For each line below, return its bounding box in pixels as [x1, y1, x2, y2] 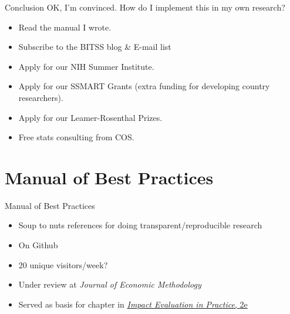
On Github [18, 239, 58, 251]
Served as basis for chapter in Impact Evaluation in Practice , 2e [18, 298, 248, 310]
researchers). [18, 91, 63, 103]
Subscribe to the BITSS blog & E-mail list [18, 40, 171, 53]
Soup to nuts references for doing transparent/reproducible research [18, 219, 262, 231]
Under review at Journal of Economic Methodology [18, 278, 201, 291]
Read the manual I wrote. [18, 21, 112, 33]
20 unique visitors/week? [18, 258, 108, 271]
